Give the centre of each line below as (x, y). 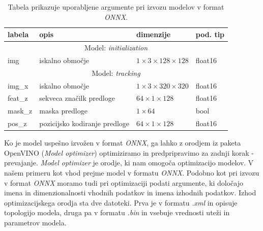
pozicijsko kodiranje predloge (84, 123)
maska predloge (63, 111)
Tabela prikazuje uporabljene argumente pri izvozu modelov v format (116, 7)
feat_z (18, 98)
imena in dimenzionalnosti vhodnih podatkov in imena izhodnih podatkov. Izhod (130, 193)
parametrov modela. (35, 222)
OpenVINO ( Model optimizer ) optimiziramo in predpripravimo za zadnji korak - (129, 152)
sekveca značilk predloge (77, 98)
